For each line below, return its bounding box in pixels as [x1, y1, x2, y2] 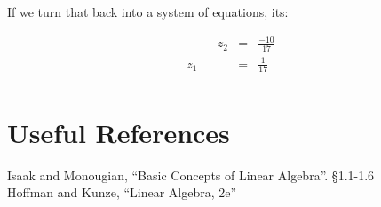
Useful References [7, 114, 230, 150]
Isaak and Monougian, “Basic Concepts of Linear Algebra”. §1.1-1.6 [7, 165, 375, 184]
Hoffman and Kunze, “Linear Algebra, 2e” [7, 183, 237, 202]
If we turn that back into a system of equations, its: [7, 3, 289, 20]
